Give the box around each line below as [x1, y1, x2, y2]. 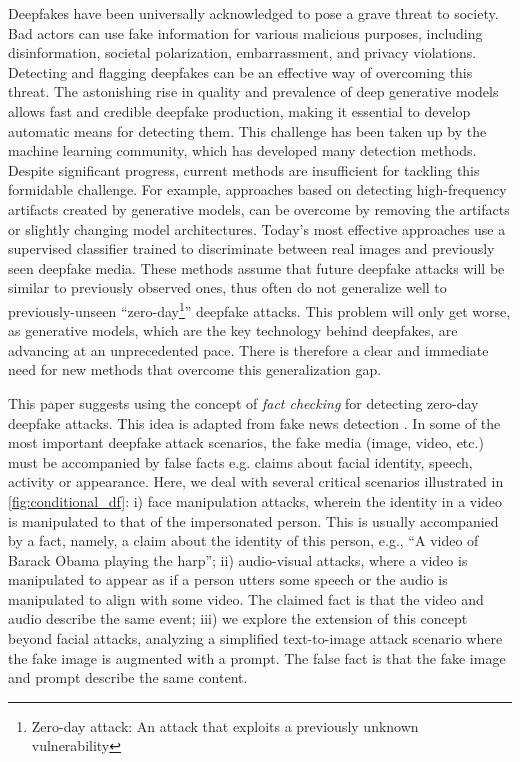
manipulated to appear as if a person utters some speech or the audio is [8, 569, 448, 590]
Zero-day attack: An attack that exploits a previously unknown [31, 715, 419, 736]
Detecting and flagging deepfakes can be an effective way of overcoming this [8, 61, 473, 82]
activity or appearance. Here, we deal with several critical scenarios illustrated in [8, 471, 504, 492]
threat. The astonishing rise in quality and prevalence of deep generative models [8, 81, 499, 102]
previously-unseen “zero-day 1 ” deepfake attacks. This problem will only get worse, [8, 297, 511, 321]
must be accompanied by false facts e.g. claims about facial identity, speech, [8, 451, 473, 472]
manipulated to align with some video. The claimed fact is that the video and [8, 588, 484, 609]
